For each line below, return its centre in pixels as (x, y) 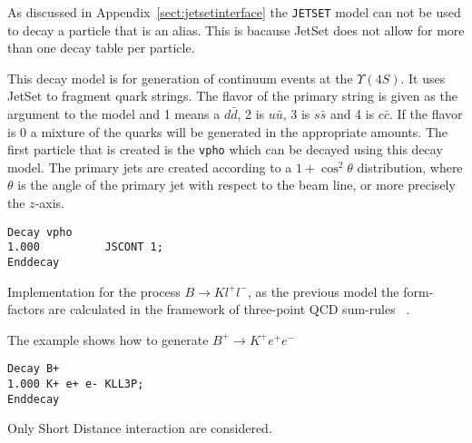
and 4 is (352, 114)
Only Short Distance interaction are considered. (140, 428)
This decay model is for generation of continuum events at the (180, 78)
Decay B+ (34, 369)
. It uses (423, 78)
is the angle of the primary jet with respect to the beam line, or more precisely (236, 185)
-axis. (49, 203)
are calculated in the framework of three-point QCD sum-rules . (229, 309)
